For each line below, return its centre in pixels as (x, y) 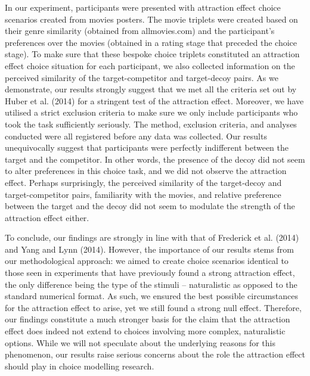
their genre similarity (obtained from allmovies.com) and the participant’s (140, 31)
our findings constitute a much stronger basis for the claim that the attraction (148, 319)
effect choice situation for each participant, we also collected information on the (150, 65)
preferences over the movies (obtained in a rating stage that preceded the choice (151, 42)
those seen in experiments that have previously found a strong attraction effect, (150, 273)
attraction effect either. (47, 217)
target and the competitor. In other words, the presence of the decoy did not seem (155, 159)
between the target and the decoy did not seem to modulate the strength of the (150, 206)
